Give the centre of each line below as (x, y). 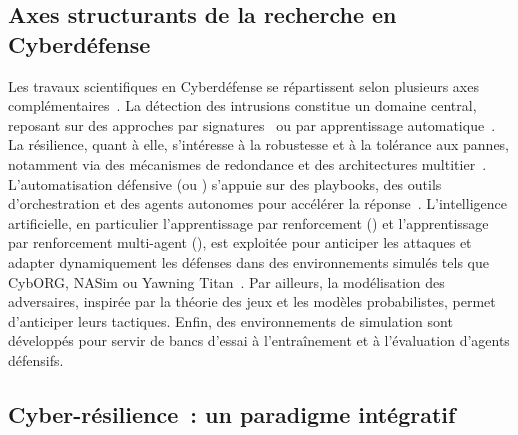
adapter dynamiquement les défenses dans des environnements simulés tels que (248, 261)
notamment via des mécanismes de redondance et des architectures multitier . (247, 163)
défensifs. (36, 359)
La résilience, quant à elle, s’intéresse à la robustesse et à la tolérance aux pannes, (259, 144)
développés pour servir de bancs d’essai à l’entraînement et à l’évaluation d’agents (259, 340)
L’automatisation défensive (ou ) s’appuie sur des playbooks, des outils (225, 183)
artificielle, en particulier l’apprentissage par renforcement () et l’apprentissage (248, 222)
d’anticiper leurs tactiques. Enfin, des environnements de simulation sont (230, 320)
